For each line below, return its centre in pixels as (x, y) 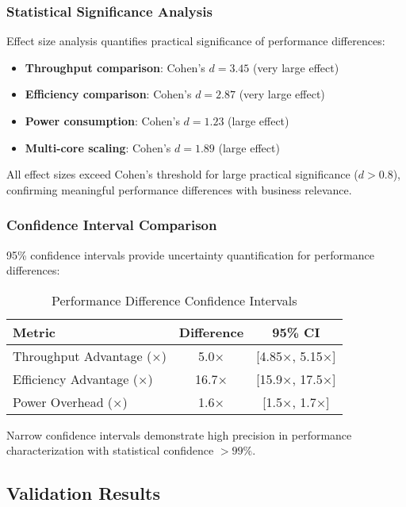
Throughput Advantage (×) (90, 355)
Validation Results (83, 493)
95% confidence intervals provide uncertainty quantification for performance (190, 254)
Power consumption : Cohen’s (102, 121)
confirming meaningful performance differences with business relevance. (179, 189)
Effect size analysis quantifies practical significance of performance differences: (196, 41)
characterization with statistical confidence (110, 450)
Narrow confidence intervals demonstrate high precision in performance (179, 434)
